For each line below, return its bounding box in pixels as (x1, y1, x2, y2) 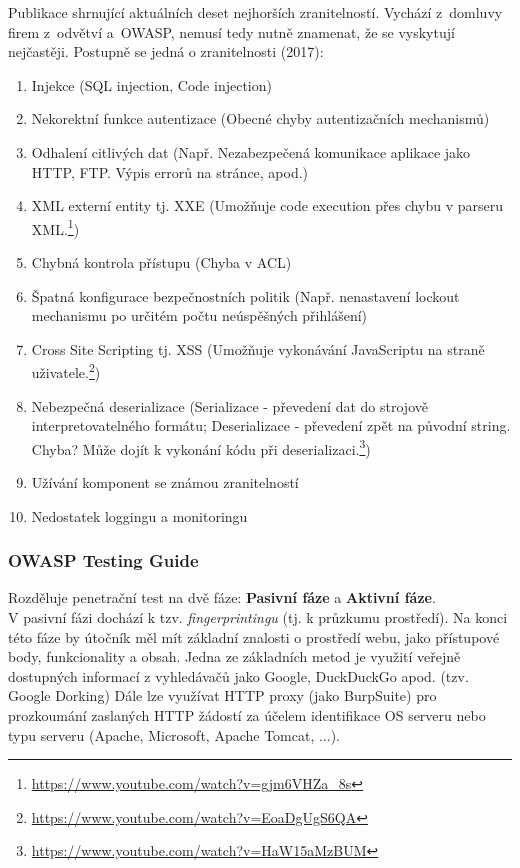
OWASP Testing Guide (8, 548, 199, 573)
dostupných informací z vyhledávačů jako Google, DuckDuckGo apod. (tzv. (8, 665, 469, 686)
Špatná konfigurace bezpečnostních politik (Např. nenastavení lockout (31, 285, 460, 306)
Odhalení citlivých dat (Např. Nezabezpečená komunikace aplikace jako (31, 141, 471, 162)
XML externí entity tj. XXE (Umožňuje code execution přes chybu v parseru (31, 195, 504, 216)
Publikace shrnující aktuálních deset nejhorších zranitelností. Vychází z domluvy (8, 2, 503, 22)
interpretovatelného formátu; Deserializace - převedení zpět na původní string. (31, 415, 511, 436)
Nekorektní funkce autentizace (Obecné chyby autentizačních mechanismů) (31, 108, 490, 129)
